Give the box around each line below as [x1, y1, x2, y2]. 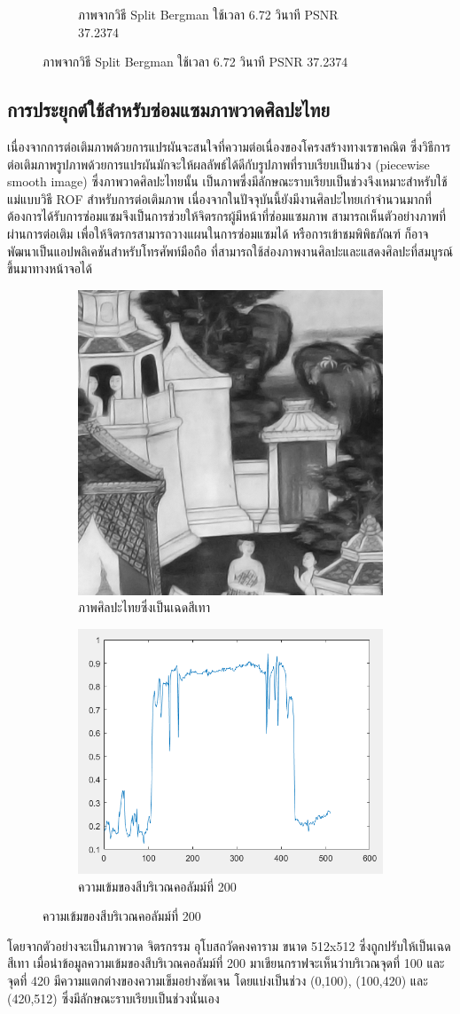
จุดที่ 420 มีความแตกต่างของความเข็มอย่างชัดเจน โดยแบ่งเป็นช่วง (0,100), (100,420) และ [7, 971, 428, 989]
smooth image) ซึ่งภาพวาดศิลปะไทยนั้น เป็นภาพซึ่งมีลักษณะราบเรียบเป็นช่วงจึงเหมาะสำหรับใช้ [7, 172, 448, 191]
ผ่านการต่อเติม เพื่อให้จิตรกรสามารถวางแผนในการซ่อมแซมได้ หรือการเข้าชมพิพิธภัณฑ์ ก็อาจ [7, 224, 429, 242]
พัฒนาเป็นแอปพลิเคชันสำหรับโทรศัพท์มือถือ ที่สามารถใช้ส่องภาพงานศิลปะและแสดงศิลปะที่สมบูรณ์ [7, 241, 454, 260]
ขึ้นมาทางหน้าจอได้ [7, 259, 92, 278]
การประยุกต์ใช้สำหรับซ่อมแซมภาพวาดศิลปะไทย [7, 96, 330, 123]
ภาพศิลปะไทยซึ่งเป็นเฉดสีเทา [78, 598, 210, 617]
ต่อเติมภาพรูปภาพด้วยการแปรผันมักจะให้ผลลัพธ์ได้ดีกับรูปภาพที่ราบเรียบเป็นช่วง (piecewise [7, 154, 430, 173]
